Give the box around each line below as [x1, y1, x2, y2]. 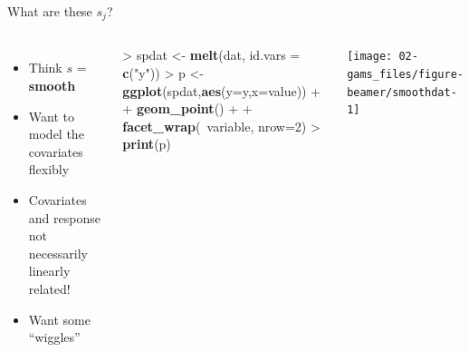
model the [28, 124, 84, 143]
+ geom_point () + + [122, 99, 253, 118]
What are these [7, 2, 92, 20]
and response [28, 208, 100, 227]
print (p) [122, 134, 171, 153]
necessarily [28, 243, 88, 262]
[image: [347, 50, 393, 64]
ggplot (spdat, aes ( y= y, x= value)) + [122, 81, 321, 100]
